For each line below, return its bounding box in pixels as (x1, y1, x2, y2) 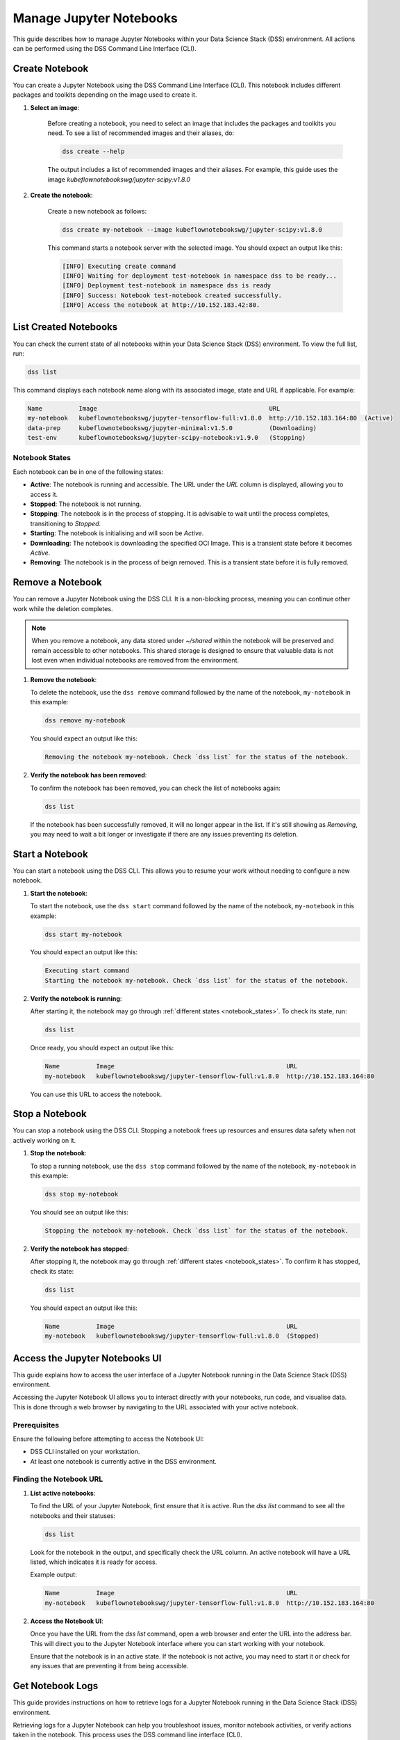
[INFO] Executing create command (62, 262, 176, 270)
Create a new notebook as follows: (47, 207, 147, 215)
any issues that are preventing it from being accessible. (30, 1662, 189, 1670)
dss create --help (62, 148, 125, 156)
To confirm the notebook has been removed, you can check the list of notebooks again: (30, 784, 281, 792)
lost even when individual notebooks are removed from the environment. (31, 656, 240, 665)
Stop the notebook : (30, 1149, 87, 1157)
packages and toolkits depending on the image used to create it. (12, 90, 197, 99)
